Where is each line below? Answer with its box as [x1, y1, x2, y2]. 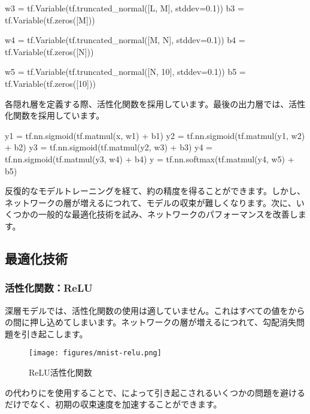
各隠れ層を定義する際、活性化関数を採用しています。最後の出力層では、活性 [5, 97, 306, 110]
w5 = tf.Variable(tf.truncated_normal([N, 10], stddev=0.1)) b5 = [5, 65, 246, 78]
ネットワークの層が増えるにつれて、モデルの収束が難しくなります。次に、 [5, 196, 296, 208]
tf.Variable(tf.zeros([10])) [5, 77, 96, 89]
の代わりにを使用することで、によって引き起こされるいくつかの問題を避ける [5, 386, 305, 398]
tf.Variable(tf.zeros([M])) [5, 13, 95, 26]
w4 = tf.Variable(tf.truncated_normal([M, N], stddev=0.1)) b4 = [5, 34, 245, 46]
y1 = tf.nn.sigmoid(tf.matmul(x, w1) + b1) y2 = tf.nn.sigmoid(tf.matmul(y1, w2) [5, 129, 305, 141]
